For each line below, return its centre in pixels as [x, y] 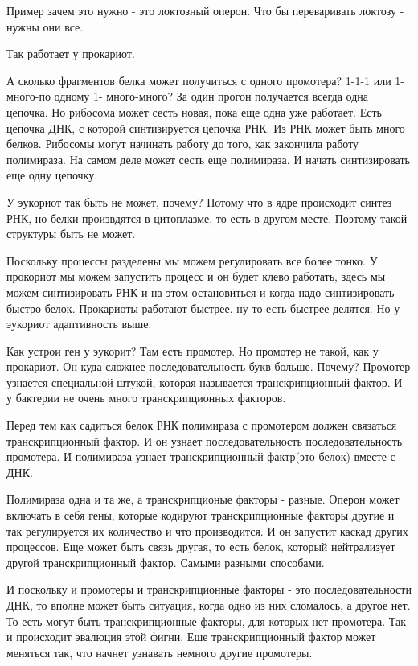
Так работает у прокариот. [71, 53]
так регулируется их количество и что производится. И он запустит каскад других [207, 530]
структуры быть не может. [71, 234]
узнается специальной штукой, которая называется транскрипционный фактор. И [205, 382]
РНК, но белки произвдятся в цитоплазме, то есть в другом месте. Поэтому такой [207, 218]
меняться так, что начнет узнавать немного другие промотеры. [160, 652]
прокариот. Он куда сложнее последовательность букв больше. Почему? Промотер [209, 366]
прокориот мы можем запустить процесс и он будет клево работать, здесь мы [196, 276]
